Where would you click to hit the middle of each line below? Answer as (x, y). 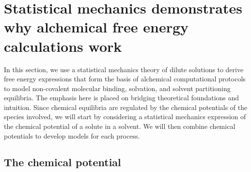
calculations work (63, 46)
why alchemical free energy (96, 27)
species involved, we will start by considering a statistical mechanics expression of (125, 117)
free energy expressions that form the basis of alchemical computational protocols (125, 79)
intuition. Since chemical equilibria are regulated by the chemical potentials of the (126, 107)
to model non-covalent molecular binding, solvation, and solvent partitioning (117, 88)
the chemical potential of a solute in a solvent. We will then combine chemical (120, 126)
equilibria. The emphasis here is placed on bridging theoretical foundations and (122, 98)
